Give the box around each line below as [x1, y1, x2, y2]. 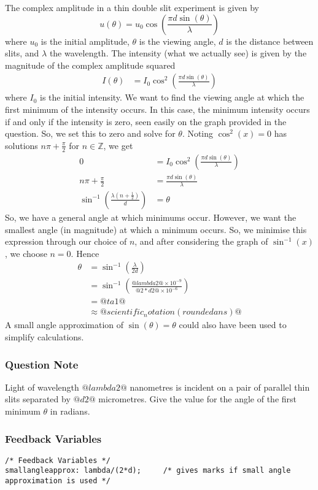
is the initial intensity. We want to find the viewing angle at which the [40, 91, 304, 104]
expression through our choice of [5, 235, 127, 248]
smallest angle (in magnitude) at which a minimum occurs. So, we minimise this [5, 223, 307, 235]
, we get [103, 139, 133, 151]
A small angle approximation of [5, 318, 124, 331]
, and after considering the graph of [134, 235, 268, 248]
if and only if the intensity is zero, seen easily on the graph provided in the [5, 115, 287, 128]
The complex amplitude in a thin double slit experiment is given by [5, 1, 259, 13]
